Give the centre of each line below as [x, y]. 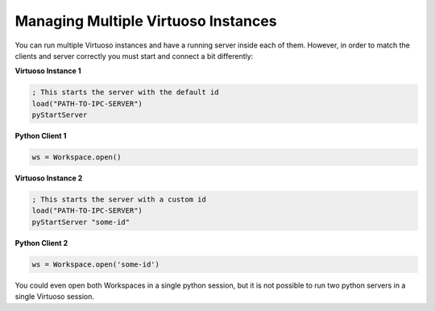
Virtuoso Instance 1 [48, 71]
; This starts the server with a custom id [119, 200]
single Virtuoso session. [55, 296]
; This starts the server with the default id [125, 92]
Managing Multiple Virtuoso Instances [146, 21]
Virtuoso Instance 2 [49, 178]
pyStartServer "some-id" [81, 222]
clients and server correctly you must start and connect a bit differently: [134, 56]
